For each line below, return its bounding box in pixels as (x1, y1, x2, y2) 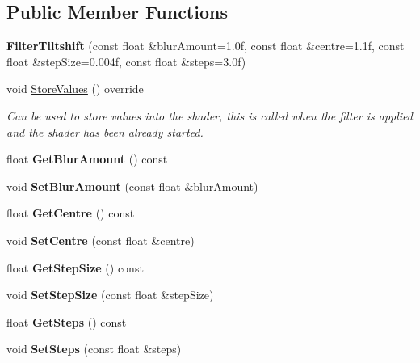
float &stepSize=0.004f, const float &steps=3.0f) (6, 53, 246, 70)
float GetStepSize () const (6, 259, 144, 276)
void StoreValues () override (6, 80, 144, 97)
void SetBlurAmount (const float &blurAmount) (6, 177, 258, 194)
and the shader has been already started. (6, 123, 204, 140)
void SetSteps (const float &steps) (6, 340, 182, 357)
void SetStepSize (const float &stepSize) (6, 286, 214, 303)
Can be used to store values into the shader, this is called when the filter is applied (6, 107, 413, 124)
